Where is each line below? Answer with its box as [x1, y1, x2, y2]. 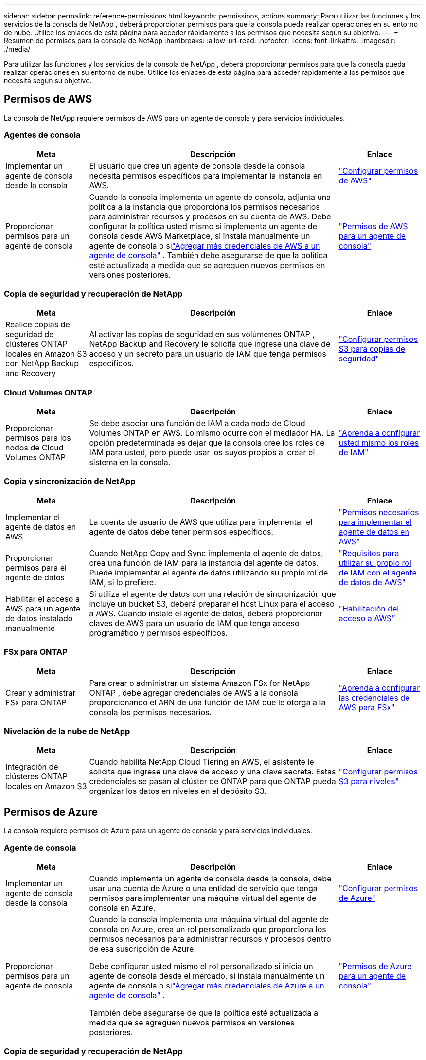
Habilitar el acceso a [5, 593, 80, 604]
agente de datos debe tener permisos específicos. [89, 526, 274, 537]
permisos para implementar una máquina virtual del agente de [89, 893, 317, 903]
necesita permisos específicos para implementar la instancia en [89, 170, 322, 180]
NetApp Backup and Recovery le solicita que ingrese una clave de [89, 339, 331, 349]
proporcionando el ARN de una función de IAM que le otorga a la [89, 697, 326, 707]
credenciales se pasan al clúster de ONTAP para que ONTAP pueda [89, 776, 336, 787]
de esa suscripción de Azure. [89, 943, 196, 953]
